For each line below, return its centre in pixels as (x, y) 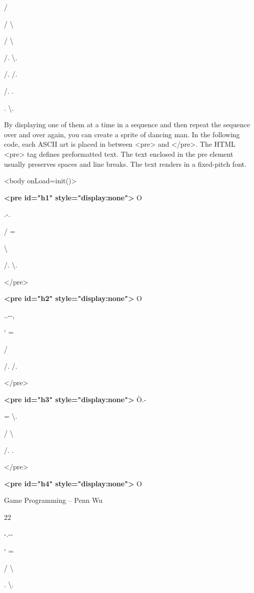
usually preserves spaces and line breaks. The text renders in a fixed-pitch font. (125, 164)
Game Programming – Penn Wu (53, 500)
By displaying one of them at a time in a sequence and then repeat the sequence (127, 124)
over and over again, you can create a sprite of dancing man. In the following (122, 134)
